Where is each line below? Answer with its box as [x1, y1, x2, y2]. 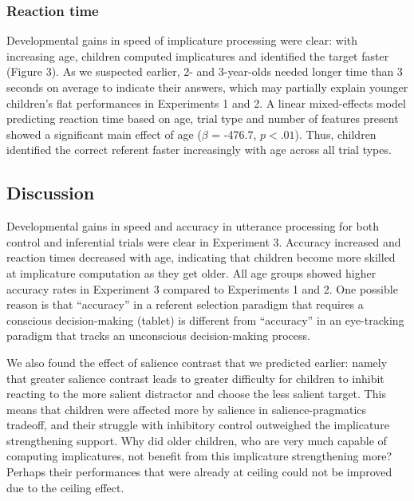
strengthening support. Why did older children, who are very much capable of [6, 432, 387, 448]
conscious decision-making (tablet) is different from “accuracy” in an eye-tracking [6, 311, 404, 328]
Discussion [6, 180, 95, 205]
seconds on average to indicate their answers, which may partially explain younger [6, 79, 408, 95]
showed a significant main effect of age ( [6, 125, 202, 142]
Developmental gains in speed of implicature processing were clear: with [6, 32, 358, 49]
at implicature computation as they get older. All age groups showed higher [6, 264, 377, 281]
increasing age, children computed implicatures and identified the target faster [6, 47, 389, 64]
